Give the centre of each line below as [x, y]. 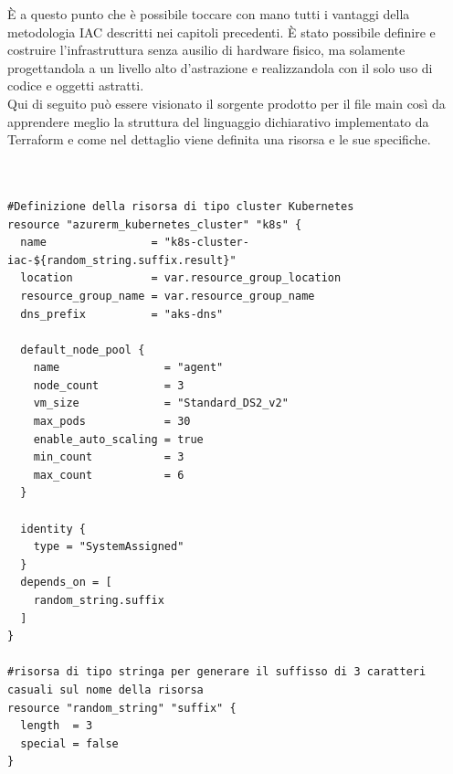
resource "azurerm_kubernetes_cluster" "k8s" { [155, 224]
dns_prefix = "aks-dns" [122, 314]
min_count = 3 [109, 457]
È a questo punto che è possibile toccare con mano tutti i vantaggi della [209, 14]
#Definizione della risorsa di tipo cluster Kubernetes [181, 206]
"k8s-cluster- [206, 243]
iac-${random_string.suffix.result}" [122, 260]
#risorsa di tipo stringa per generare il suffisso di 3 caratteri [217, 672]
